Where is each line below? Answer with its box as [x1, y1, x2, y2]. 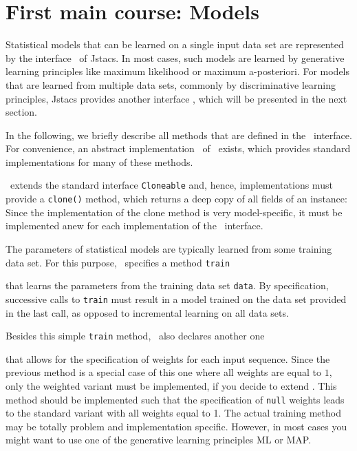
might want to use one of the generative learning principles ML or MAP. [6, 432, 312, 447]
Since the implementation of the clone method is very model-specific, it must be [6, 204, 343, 219]
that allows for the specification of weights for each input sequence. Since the [6, 351, 330, 366]
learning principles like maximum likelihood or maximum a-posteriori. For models [6, 64, 350, 78]
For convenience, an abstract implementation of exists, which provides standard [6, 141, 351, 156]
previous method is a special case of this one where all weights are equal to [6, 365, 322, 379]
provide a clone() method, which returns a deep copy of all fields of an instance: [6, 191, 347, 206]
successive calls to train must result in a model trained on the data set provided [6, 291, 347, 306]
